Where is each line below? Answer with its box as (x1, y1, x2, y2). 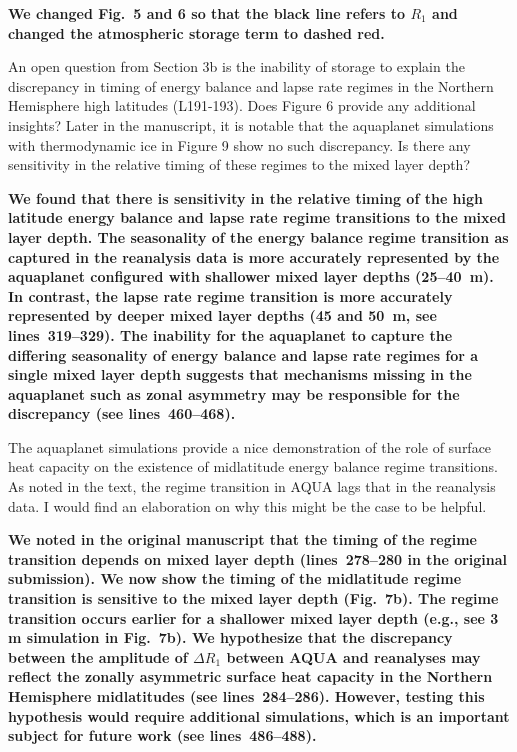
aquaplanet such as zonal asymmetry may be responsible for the (8, 383, 460, 404)
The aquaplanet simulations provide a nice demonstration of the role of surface (8, 436, 492, 457)
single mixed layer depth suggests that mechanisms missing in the (8, 364, 472, 385)
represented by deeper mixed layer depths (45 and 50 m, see (8, 305, 437, 326)
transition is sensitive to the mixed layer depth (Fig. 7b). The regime (8, 588, 499, 609)
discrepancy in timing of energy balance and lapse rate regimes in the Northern (8, 75, 494, 96)
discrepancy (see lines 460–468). (8, 403, 236, 424)
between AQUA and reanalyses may (226, 646, 481, 667)
